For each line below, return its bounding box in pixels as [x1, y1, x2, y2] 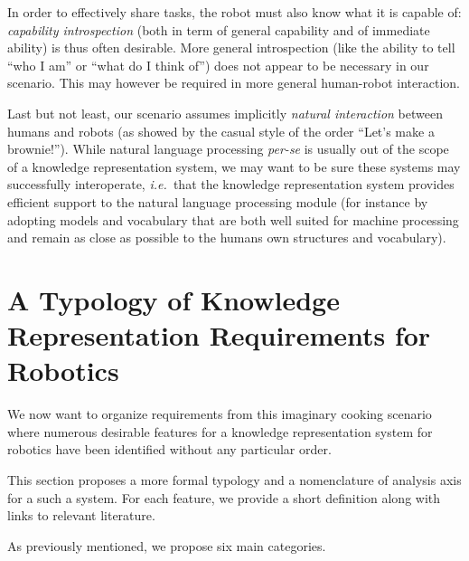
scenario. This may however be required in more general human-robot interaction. [7, 73, 460, 92]
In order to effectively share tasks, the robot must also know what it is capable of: [7, 3, 462, 21]
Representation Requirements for [7, 317, 431, 354]
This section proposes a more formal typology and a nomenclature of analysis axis [7, 471, 462, 489]
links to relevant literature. [7, 506, 155, 525]
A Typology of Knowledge [7, 280, 340, 318]
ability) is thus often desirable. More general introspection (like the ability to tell [7, 38, 455, 57]
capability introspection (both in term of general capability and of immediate [7, 20, 430, 39]
